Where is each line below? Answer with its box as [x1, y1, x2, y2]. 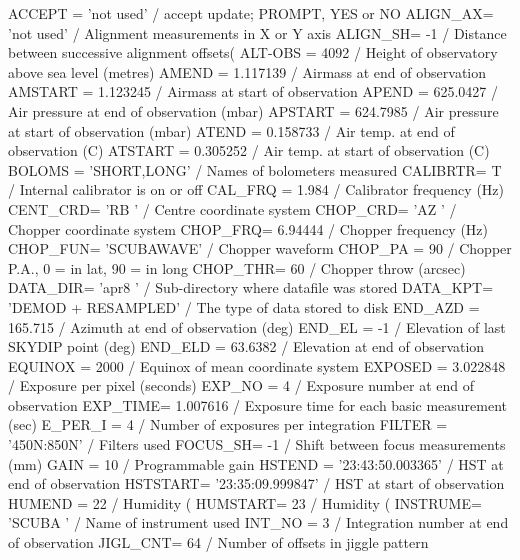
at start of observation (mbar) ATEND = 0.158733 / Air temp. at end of [8, 120, 455, 141]
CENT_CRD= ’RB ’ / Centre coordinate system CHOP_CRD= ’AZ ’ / [8, 198, 457, 219]
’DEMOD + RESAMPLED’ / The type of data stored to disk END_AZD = [8, 296, 480, 317]
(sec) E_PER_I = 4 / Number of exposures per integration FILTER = [8, 414, 448, 435]
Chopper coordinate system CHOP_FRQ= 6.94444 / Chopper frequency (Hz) [8, 218, 489, 239]
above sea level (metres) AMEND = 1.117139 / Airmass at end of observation [8, 61, 487, 82]
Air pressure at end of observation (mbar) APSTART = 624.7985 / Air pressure [8, 100, 499, 121]
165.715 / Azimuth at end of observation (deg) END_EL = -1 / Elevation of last [8, 316, 506, 337]
